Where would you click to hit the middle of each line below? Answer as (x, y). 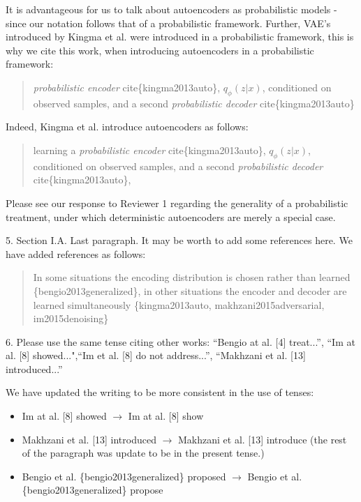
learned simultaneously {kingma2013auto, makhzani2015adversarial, (179, 304)
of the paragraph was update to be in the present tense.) (143, 453)
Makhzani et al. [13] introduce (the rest (263, 439)
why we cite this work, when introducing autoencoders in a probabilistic (160, 50)
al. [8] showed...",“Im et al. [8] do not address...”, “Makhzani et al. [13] (156, 355)
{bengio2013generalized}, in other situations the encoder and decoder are (190, 290)
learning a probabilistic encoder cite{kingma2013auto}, (149, 150)
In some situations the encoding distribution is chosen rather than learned (192, 277)
